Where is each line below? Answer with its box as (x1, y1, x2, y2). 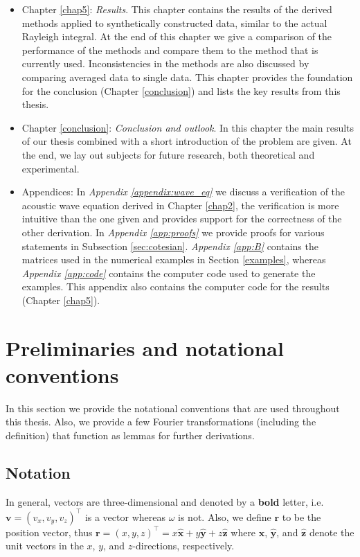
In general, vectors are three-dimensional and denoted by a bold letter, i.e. (6, 494, 324, 509)
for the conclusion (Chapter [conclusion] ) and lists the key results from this (21, 83, 341, 98)
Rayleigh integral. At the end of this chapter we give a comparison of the (21, 29, 332, 44)
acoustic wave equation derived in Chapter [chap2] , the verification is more (21, 197, 339, 212)
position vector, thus (6, 524, 93, 539)
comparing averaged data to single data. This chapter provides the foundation (21, 69, 353, 84)
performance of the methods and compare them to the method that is (21, 42, 318, 57)
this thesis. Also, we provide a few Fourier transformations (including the (6, 414, 316, 429)
